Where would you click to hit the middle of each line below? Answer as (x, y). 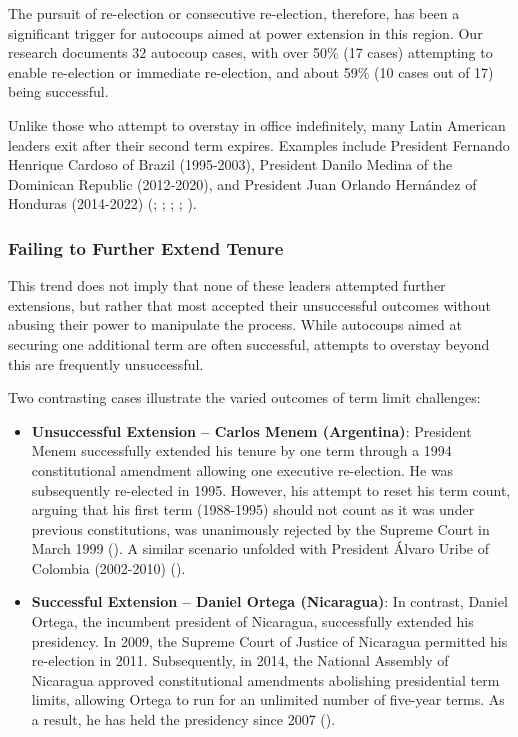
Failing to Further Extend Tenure (146, 247)
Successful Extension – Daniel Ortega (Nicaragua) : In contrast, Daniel (269, 601)
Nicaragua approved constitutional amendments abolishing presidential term (265, 679)
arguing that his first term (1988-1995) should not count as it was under (253, 509)
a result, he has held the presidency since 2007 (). (183, 719)
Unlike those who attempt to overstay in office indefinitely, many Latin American (257, 124)
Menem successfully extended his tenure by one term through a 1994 (241, 450)
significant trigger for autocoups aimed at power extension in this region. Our (245, 32)
